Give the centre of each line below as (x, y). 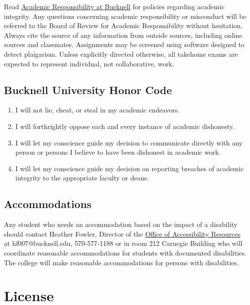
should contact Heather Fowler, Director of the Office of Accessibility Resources (122, 233)
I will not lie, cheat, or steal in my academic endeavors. (97, 110)
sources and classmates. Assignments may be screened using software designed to (124, 44)
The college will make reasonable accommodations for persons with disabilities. (121, 262)
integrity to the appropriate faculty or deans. (82, 178)
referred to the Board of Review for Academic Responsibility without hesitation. (123, 25)
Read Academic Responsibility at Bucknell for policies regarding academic (114, 6)
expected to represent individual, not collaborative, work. (89, 63)
